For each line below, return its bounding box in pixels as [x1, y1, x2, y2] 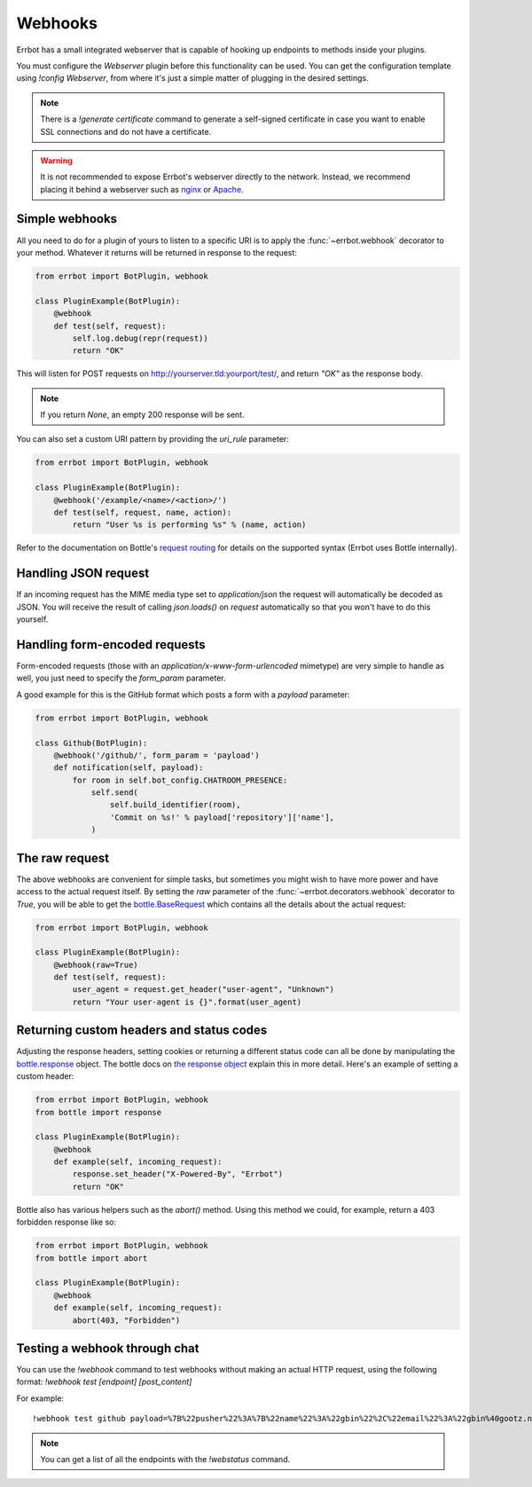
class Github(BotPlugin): [35, 737, 148, 748]
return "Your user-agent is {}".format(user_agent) [72, 996, 302, 1007]
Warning [40, 155, 73, 166]
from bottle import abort [35, 1253, 148, 1263]
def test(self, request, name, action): [53, 507, 232, 517]
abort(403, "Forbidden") [72, 1315, 181, 1326]
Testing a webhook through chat [16, 1341, 199, 1356]
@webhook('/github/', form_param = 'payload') [53, 750, 261, 760]
